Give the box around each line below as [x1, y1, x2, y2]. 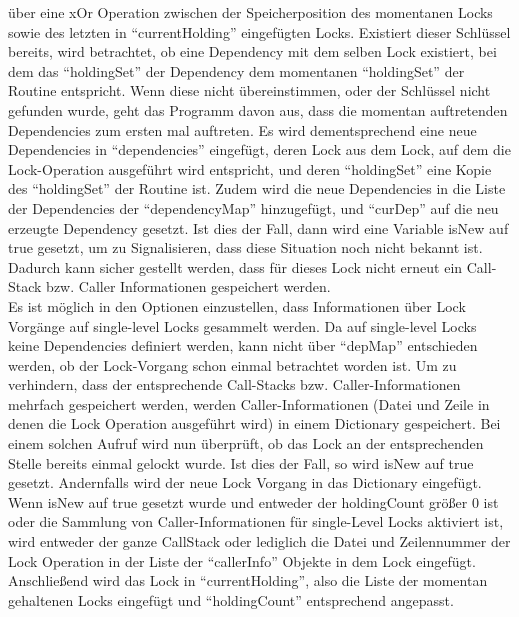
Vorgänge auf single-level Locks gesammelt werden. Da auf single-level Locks [8, 315, 477, 336]
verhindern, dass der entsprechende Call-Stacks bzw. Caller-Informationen [8, 374, 461, 395]
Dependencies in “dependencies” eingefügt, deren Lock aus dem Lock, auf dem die [8, 139, 511, 160]
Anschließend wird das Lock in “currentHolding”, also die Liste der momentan [8, 570, 488, 591]
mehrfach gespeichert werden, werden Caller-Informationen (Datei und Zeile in [8, 393, 490, 414]
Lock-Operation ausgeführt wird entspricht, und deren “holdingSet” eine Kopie [8, 158, 492, 179]
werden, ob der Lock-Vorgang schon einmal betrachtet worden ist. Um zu [8, 354, 457, 375]
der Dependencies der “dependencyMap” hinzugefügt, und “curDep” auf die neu [8, 197, 499, 218]
